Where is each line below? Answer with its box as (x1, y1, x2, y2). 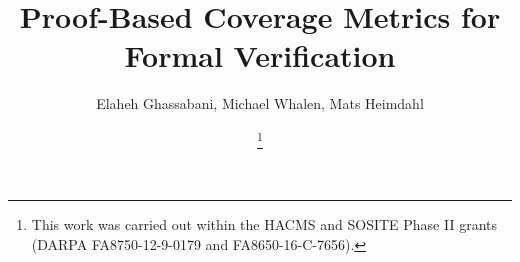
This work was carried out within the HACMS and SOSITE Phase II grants (31, 214, 497, 235)
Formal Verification (124, 35, 396, 76)
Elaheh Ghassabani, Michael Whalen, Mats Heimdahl (96, 93, 424, 114)
